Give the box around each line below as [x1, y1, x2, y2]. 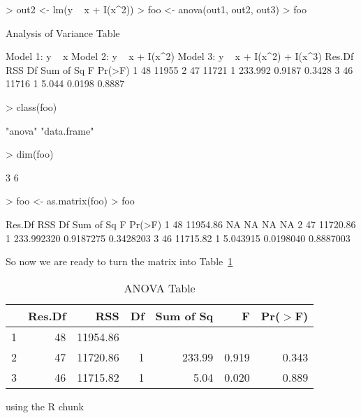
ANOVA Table [124, 279, 196, 296]
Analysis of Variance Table [6, 25, 120, 40]
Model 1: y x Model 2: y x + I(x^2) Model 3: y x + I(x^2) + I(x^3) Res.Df [6, 49, 354, 64]
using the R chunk [6, 398, 84, 413]
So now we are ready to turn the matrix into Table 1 [6, 254, 233, 269]
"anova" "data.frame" [6, 123, 94, 137]
